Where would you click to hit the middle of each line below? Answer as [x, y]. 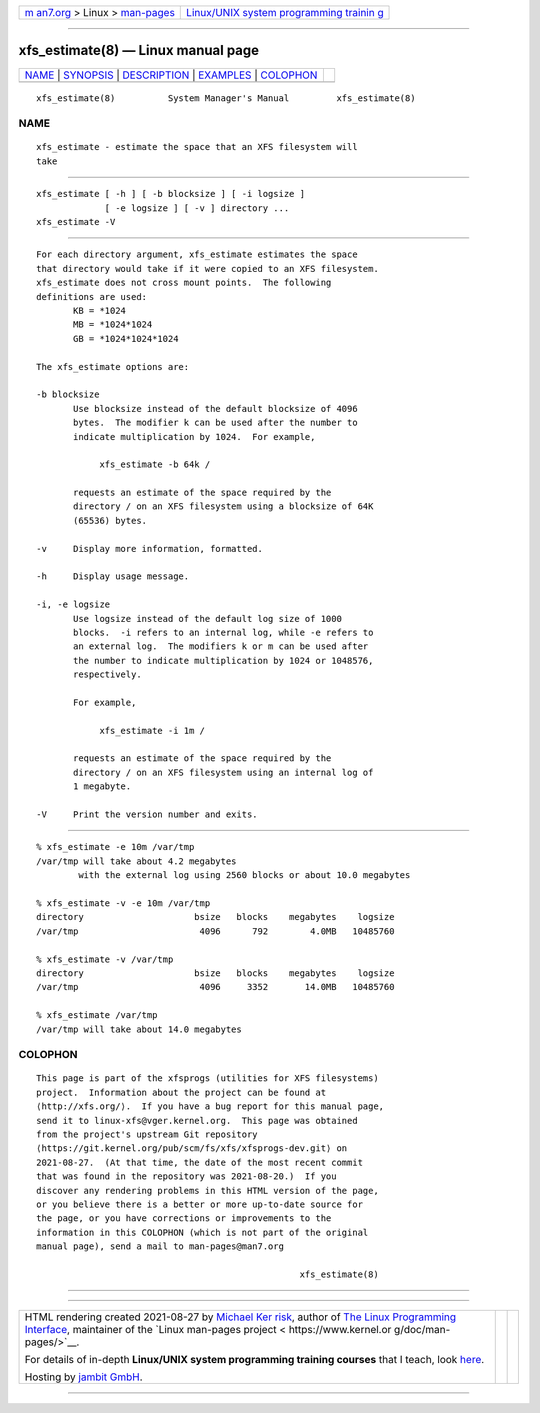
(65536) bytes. [110, 520]
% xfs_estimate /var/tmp [97, 1015]
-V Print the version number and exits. [147, 814]
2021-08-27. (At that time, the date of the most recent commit [200, 1162]
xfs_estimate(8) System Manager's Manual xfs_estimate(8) [226, 98]
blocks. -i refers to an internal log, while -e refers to [223, 632]
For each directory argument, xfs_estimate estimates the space [197, 254]
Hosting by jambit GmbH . [84, 1377]
